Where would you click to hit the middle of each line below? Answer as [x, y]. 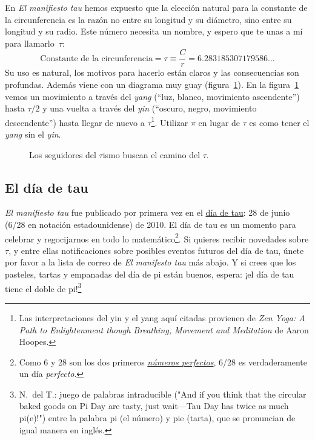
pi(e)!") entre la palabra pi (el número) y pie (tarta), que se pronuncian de [157, 418]
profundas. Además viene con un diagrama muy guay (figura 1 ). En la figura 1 [152, 85]
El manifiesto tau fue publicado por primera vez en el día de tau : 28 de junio [148, 212]
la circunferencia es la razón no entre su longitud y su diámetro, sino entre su [148, 19]
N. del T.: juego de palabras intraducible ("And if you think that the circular [163, 394]
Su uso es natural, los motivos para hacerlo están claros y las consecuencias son [152, 72]
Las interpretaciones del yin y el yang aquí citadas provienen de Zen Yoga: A [162, 317]
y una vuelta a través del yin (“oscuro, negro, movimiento [150, 108]
